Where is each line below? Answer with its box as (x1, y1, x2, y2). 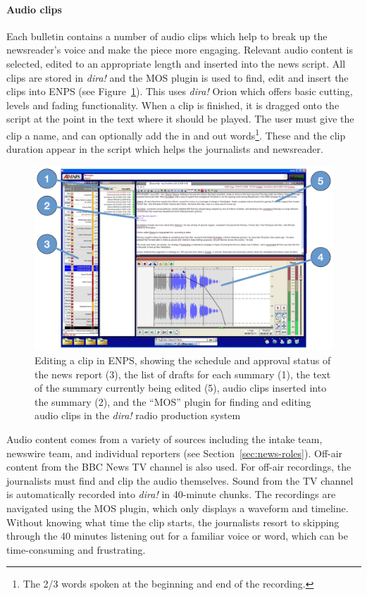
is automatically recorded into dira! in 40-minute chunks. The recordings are (6, 487, 336, 502)
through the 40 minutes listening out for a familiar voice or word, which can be (6, 528, 348, 543)
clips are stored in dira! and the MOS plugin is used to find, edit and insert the (6, 70, 349, 85)
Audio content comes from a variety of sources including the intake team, (6, 432, 323, 447)
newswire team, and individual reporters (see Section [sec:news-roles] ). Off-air (6, 445, 343, 460)
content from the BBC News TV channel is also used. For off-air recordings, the (6, 459, 352, 474)
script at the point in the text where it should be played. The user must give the (6, 111, 354, 126)
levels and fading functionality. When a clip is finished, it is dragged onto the (6, 97, 340, 112)
